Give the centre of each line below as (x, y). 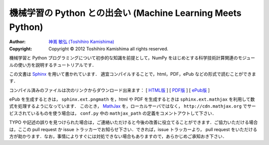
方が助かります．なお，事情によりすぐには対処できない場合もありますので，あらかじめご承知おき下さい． (118, 137)
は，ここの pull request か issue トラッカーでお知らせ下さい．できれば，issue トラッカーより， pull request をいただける (133, 129)
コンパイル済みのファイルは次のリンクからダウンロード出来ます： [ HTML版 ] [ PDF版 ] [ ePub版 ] (110, 90)
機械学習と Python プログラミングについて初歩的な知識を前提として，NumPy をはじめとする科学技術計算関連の (124, 58)
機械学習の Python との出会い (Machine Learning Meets (125, 13)
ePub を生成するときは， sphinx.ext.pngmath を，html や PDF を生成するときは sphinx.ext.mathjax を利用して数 (132, 99)
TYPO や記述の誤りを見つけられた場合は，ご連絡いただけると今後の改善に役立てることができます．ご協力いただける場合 (134, 123)
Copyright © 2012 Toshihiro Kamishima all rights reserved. (109, 49)
